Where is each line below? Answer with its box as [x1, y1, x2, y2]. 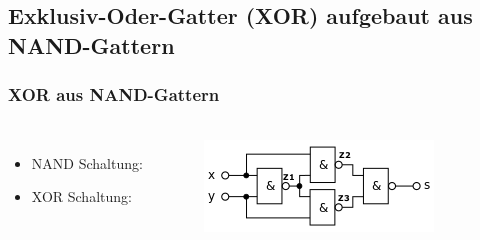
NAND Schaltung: [31, 152, 143, 173]
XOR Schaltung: [31, 186, 132, 207]
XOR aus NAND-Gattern [8, 82, 220, 107]
